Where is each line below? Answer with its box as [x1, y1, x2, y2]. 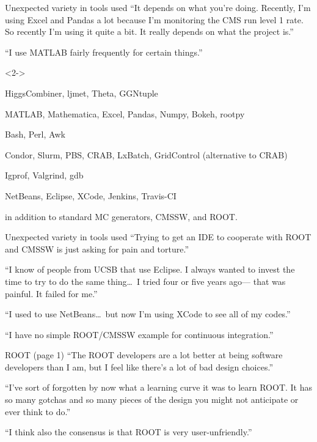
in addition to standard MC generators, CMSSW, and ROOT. [5, 210, 238, 223]
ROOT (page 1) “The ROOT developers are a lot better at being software [5, 348, 283, 361]
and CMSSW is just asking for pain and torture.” [5, 242, 189, 255]
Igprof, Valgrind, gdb [5, 169, 84, 182]
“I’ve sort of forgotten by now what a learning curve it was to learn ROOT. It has [5, 381, 313, 394]
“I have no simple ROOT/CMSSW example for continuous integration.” [5, 328, 274, 341]
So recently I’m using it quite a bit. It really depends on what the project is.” [5, 25, 294, 38]
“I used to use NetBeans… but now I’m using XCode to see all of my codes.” [5, 308, 291, 320]
